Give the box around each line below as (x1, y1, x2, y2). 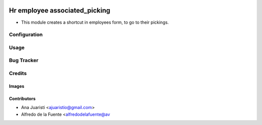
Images (9, 83, 24, 89)
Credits (9, 70, 27, 77)
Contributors (9, 95, 36, 101)
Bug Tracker (9, 57, 39, 64)
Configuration (9, 31, 43, 38)
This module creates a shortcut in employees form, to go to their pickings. (21, 19, 169, 25)
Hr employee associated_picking (9, 6, 111, 15)
